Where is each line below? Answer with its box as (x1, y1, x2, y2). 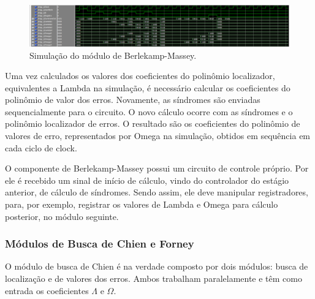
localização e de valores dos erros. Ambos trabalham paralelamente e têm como (5, 272, 302, 285)
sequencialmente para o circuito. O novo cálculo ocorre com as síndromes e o (5, 105, 293, 118)
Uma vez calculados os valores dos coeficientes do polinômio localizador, (5, 69, 275, 82)
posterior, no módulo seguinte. (5, 210, 119, 222)
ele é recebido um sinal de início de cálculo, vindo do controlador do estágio (5, 173, 289, 186)
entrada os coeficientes (5, 284, 89, 297)
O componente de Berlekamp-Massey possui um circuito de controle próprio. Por (5, 162, 309, 175)
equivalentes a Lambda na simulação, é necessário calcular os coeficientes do (5, 81, 290, 94)
